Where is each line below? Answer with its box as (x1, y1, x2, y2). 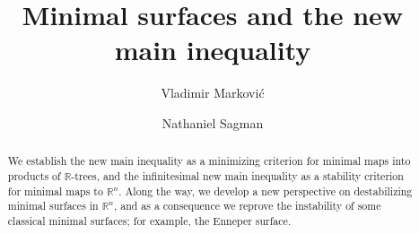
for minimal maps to (7, 183, 103, 198)
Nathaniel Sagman (161, 113, 264, 132)
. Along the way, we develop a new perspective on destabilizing (118, 183, 413, 198)
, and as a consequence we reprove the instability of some (113, 198, 381, 213)
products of (7, 168, 61, 183)
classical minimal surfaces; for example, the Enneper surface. (7, 212, 292, 228)
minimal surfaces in (7, 198, 99, 213)
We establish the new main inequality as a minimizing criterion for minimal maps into (7, 153, 411, 169)
